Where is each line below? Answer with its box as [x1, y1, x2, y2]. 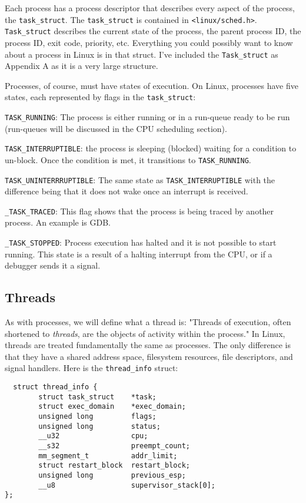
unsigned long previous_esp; [38, 471, 186, 480]
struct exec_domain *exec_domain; [38, 402, 186, 411]
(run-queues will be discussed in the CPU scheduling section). [5, 122, 227, 134]
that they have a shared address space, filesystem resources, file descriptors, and [5, 350, 293, 362]
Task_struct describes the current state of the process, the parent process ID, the [5, 25, 301, 37]
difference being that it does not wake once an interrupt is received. [5, 185, 248, 197]
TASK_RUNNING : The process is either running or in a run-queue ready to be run [5, 111, 290, 123]
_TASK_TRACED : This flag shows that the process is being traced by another [5, 204, 274, 217]
